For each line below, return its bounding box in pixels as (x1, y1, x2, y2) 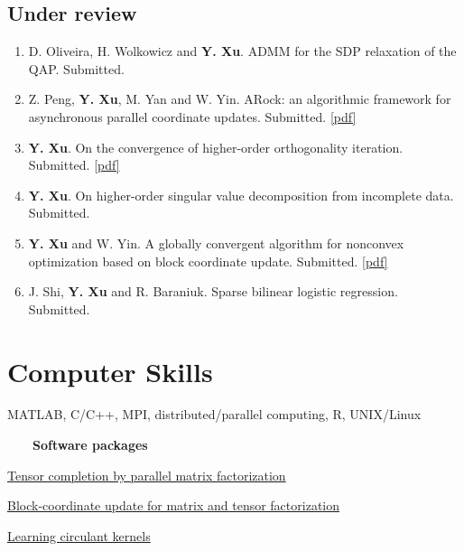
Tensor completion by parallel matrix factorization (7, 465, 286, 484)
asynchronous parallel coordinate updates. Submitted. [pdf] (28, 107, 357, 126)
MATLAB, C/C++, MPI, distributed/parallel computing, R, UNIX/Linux (7, 405, 422, 424)
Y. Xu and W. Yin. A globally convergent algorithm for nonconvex (28, 233, 404, 252)
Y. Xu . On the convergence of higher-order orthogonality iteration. (28, 137, 404, 156)
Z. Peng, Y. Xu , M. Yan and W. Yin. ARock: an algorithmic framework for (28, 89, 451, 108)
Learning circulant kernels (7, 526, 151, 545)
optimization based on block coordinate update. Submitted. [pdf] (28, 251, 388, 270)
